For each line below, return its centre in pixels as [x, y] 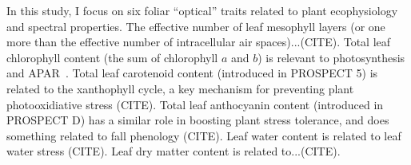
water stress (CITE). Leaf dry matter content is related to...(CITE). [174, 151]
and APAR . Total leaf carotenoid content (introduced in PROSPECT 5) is [192, 73]
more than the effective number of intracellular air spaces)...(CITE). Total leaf [199, 42]
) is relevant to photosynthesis [331, 57]
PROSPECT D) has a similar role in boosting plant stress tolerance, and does [198, 120]
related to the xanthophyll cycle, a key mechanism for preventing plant [180, 88]
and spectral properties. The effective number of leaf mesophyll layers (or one [196, 26]
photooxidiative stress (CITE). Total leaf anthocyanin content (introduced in [195, 104]
